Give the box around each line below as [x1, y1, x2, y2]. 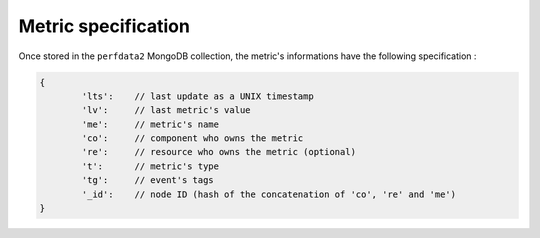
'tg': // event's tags [81, 175, 214, 186]
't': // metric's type [81, 160, 220, 172]
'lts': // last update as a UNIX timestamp [81, 90, 314, 102]
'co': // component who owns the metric [81, 133, 304, 144]
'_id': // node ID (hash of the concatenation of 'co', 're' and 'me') [81, 188, 457, 200]
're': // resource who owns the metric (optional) [81, 146, 357, 158]
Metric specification [18, 15, 190, 37]
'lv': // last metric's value [81, 105, 251, 116]
